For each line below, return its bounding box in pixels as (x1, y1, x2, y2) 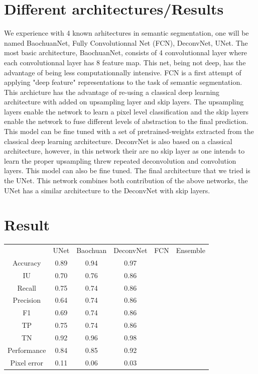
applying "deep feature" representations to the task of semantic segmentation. (4, 77, 242, 87)
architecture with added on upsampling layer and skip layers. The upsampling (4, 96, 244, 107)
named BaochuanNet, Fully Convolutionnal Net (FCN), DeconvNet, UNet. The (4, 37, 248, 48)
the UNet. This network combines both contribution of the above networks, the (4, 175, 248, 186)
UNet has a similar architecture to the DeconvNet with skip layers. (4, 185, 210, 195)
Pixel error (10, 357, 43, 367)
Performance (8, 344, 46, 355)
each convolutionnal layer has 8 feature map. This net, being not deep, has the (4, 57, 246, 67)
